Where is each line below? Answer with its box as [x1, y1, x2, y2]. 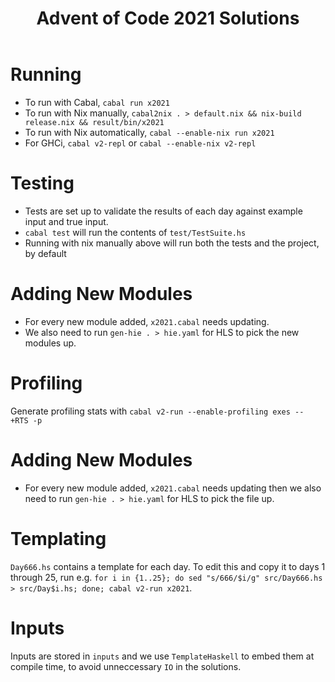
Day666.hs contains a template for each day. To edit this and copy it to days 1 [10, 560, 326, 572]
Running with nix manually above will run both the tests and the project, [24, 237, 320, 249]
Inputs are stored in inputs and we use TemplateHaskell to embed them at [10, 650, 315, 662]
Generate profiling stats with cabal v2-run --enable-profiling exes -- [10, 405, 305, 417]
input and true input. [24, 215, 109, 227]
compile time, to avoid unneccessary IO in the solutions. [10, 660, 242, 672]
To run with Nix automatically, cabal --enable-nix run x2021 [24, 126, 275, 138]
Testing [10, 172, 75, 195]
